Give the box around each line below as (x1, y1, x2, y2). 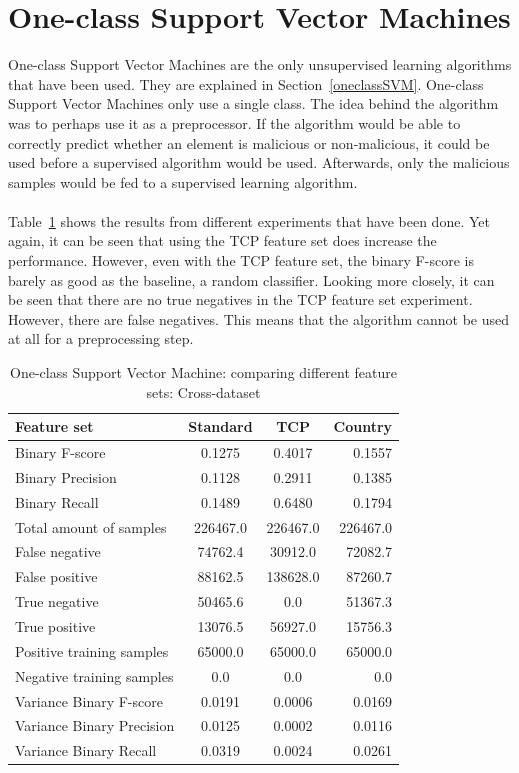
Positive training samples (15, 640, 169, 661)
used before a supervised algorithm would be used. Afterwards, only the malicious (8, 152, 510, 173)
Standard (188, 416, 253, 437)
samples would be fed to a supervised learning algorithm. (8, 171, 358, 192)
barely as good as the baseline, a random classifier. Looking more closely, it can (8, 269, 495, 290)
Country (333, 416, 393, 437)
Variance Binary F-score (15, 690, 163, 711)
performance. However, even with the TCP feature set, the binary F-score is (8, 250, 474, 271)
